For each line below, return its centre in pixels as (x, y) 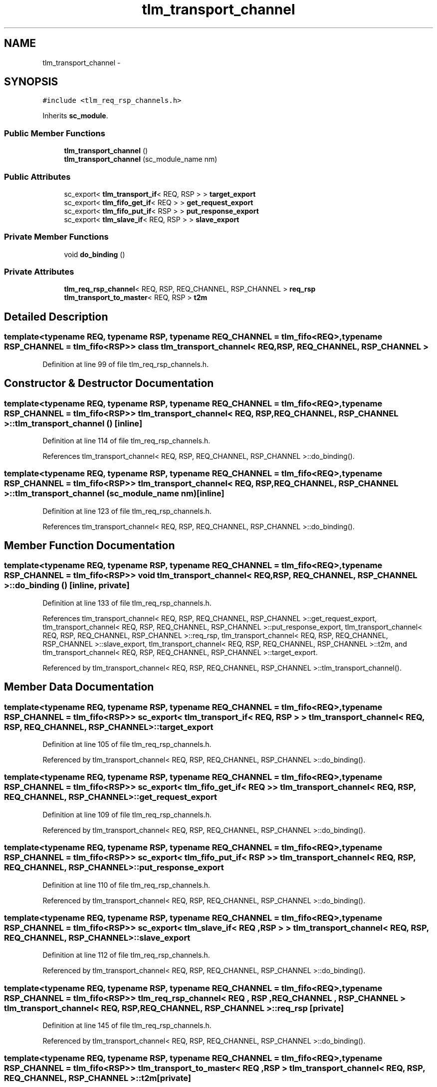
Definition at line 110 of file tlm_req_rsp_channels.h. (126, 885)
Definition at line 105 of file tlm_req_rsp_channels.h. (127, 744)
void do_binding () (95, 254)
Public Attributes (37, 177)
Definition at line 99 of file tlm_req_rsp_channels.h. (126, 364)
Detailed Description (56, 317)
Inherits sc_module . (75, 116)
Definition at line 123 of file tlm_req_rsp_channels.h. (127, 511)
